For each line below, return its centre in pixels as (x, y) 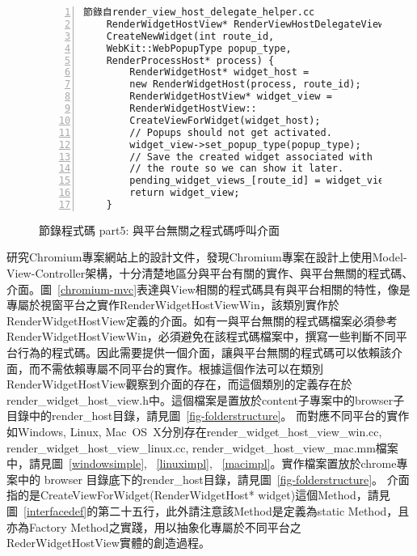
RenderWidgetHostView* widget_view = (231, 97)
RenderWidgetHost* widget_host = (219, 72)
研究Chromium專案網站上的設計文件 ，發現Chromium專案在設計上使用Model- (207, 257)
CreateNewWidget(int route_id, (190, 36)
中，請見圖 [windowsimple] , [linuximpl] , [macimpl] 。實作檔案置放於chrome (202, 463)
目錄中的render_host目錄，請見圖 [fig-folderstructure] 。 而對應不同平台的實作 (208, 416)
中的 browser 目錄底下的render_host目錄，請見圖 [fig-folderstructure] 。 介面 (213, 479)
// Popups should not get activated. (231, 132)
